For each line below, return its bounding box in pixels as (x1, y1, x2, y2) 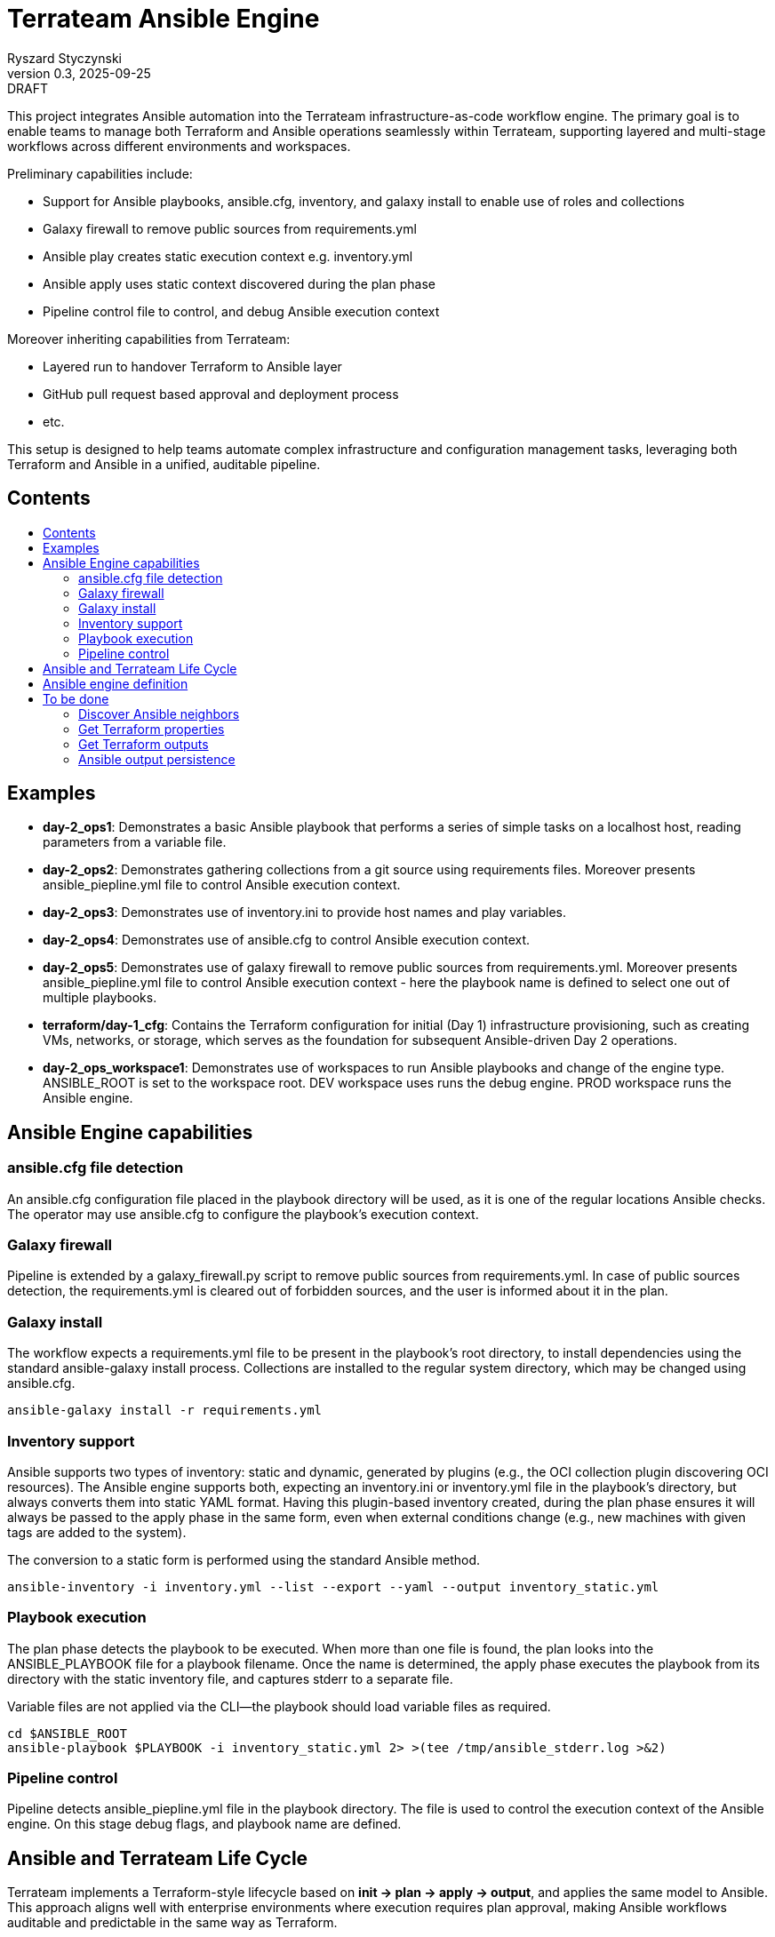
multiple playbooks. (43, 990, 157, 1006)
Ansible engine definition (43, 675, 188, 691)
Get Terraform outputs (78, 736, 209, 752)
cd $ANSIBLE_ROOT (7, 1726, 127, 1741)
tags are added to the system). (7, 1524, 187, 1540)
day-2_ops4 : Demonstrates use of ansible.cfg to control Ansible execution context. (43, 932, 531, 948)
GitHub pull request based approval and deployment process (43, 386, 399, 402)
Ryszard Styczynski (7, 50, 122, 66)
